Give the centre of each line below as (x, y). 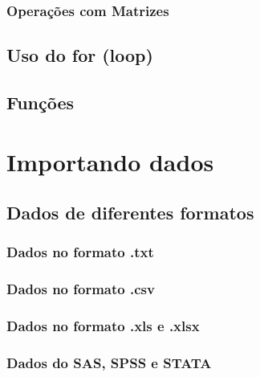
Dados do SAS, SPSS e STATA (109, 363)
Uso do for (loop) (80, 55)
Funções (41, 102)
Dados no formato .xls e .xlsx (103, 326)
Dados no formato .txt (80, 252)
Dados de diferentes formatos (130, 213)
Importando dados (110, 161)
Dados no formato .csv (81, 289)
